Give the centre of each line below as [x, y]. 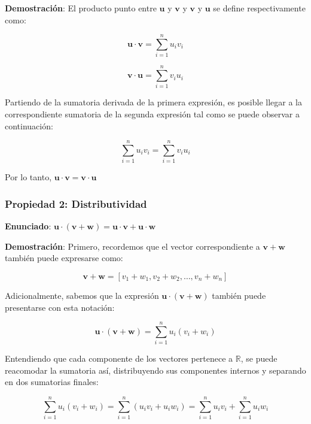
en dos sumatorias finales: [52, 382]
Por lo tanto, [28, 177]
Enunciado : [28, 226]
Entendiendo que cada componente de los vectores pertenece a [119, 358]
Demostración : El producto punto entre [81, 8]
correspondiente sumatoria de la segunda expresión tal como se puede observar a [152, 114]
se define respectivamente [259, 8]
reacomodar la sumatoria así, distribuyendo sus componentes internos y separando [155, 370]
